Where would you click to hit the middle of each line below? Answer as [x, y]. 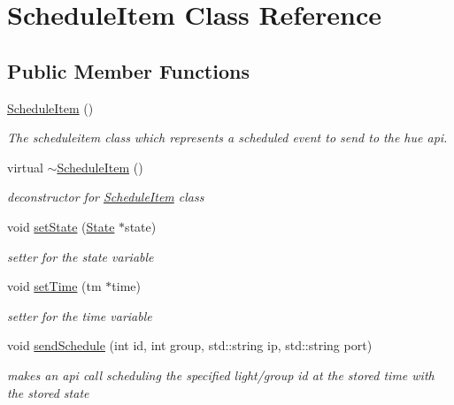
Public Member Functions [128, 70]
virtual [25, 167]
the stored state [48, 392]
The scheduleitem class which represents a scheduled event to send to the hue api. [227, 138]
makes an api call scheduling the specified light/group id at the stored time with [221, 374]
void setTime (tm [54, 286]
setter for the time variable [80, 315]
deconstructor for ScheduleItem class [106, 197]
